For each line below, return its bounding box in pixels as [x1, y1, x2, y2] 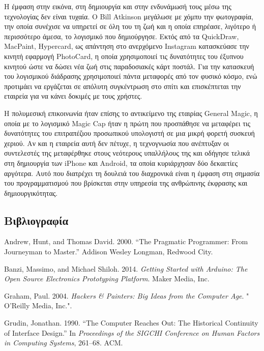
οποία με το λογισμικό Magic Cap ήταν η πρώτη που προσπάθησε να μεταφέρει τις [4, 118, 251, 128]
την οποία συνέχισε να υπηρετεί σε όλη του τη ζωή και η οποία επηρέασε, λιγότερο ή [4, 21, 256, 32]
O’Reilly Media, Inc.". [4, 300, 72, 311]
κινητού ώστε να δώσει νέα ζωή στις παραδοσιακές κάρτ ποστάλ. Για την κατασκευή [4, 61, 254, 71]
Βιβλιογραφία [4, 212, 69, 228]
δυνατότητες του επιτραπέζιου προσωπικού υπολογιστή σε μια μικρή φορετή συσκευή [4, 128, 255, 138]
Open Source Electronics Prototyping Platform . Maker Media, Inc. [4, 273, 210, 284]
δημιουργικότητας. [4, 187, 58, 198]
